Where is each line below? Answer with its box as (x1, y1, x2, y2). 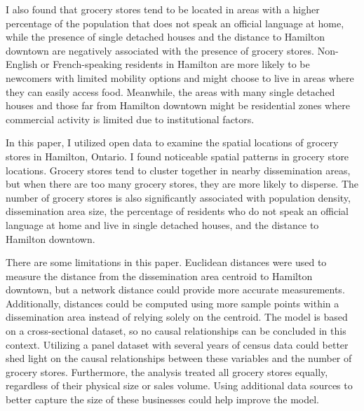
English (6, 57, 38, 71)
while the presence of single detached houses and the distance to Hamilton (6, 29, 325, 44)
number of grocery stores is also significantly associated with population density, (6, 190, 351, 204)
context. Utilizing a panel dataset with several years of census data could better (6, 337, 349, 351)
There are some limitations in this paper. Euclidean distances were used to (6, 255, 327, 270)
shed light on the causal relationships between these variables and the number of (6, 351, 352, 365)
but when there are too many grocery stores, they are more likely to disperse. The (6, 176, 359, 191)
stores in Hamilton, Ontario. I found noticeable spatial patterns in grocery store (6, 148, 349, 163)
